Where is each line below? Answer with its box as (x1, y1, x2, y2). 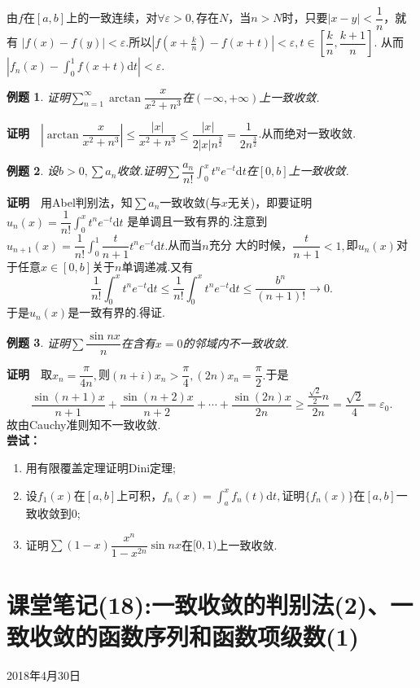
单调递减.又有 (121, 257, 194, 274)
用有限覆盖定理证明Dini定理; (25, 458, 176, 475)
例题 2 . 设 (7, 162, 59, 179)
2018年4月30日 (7, 667, 81, 684)
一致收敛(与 (160, 193, 221, 210)
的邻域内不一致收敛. (182, 334, 289, 351)
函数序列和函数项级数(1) (98, 620, 360, 653)
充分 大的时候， (208, 236, 293, 253)
